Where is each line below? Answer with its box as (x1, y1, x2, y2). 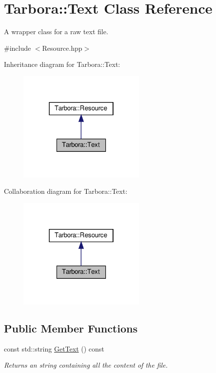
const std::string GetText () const (4, 343, 104, 353)
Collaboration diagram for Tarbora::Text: (4, 186, 128, 196)
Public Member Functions (4, 320, 137, 335)
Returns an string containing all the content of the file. (4, 360, 168, 370)
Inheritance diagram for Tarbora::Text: (4, 59, 120, 69)
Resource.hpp (42, 42, 82, 53)
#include (4, 42, 31, 53)
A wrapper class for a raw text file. (4, 26, 108, 37)
